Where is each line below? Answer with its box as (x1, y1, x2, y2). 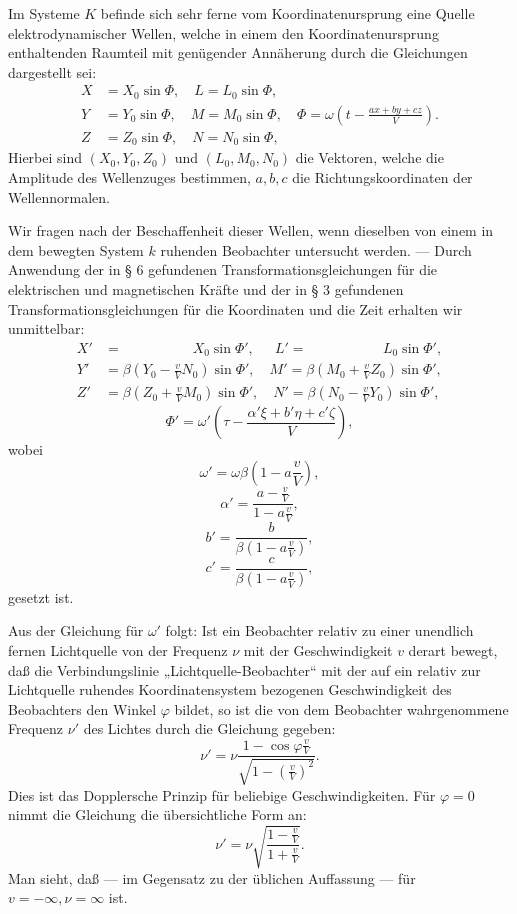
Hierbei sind (8, 147, 83, 168)
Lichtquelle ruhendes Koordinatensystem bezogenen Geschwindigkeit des (8, 679, 452, 700)
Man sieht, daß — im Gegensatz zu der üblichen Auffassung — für (8, 867, 416, 888)
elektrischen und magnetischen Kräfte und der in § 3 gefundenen (8, 278, 404, 299)
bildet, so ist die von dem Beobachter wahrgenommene (174, 698, 509, 719)
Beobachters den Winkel (8, 698, 157, 719)
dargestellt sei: (8, 61, 97, 82)
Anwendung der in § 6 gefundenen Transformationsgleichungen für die (8, 259, 438, 280)
